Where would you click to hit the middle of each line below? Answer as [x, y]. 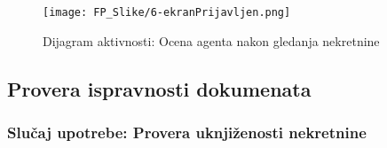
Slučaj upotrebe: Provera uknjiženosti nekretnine [187, 132]
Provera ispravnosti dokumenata [159, 88]
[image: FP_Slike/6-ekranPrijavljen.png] [167, 12]
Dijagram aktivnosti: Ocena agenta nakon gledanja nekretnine [211, 40]
